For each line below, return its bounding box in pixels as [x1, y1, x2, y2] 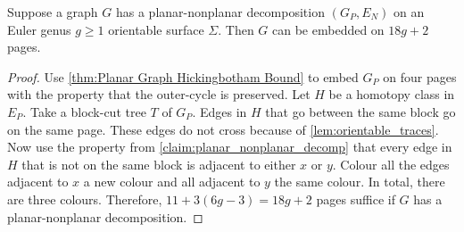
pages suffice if [316, 189, 395, 208]
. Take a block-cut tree [22, 102, 146, 120]
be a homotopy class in [328, 85, 455, 104]
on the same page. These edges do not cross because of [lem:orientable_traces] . [7, 120, 439, 138]
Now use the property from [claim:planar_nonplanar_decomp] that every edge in [7, 137, 452, 156]
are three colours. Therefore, [7, 189, 162, 208]
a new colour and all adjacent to [83, 172, 261, 191]
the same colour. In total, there [274, 172, 445, 191]
